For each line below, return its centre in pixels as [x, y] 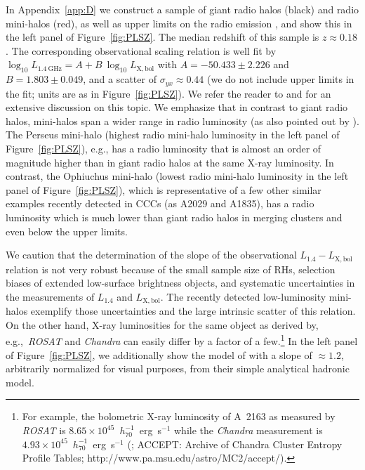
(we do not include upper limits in [280, 79]
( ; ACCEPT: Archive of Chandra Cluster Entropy [235, 444]
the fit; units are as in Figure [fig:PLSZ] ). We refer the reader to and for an [168, 93]
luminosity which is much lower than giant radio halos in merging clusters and [174, 217]
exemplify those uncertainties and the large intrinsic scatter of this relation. [193, 311]
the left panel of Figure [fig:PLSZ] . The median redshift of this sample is [162, 37]
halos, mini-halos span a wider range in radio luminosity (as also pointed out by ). [182, 120]
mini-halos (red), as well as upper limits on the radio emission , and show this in [179, 23]
